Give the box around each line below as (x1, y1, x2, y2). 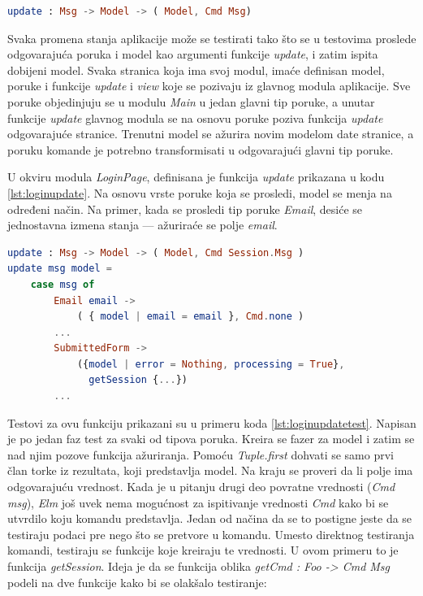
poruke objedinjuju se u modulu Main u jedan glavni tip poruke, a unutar (7, 93, 375, 110)
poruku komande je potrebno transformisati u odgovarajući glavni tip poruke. (7, 141, 394, 158)
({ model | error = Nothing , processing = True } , (76, 358, 345, 370)
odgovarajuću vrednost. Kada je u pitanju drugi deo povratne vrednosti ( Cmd (7, 478, 395, 495)
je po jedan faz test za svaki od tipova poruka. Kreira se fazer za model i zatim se (7, 430, 415, 447)
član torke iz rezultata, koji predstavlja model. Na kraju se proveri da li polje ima (7, 462, 413, 479)
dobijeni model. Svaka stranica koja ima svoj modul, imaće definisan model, (7, 61, 385, 78)
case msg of (30, 278, 95, 290)
